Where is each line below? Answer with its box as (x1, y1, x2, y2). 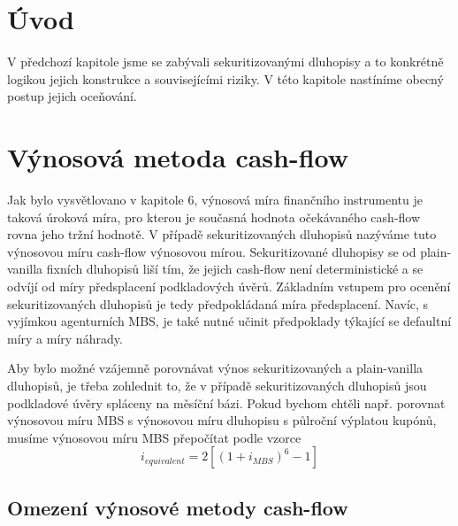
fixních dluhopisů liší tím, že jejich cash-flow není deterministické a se (46, 259, 424, 278)
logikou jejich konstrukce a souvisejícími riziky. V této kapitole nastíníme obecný (7, 69, 444, 88)
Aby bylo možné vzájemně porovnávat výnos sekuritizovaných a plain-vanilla (7, 359, 424, 377)
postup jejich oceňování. (7, 87, 137, 105)
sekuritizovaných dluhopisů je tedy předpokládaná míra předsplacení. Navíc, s (7, 294, 429, 313)
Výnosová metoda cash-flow (7, 139, 349, 175)
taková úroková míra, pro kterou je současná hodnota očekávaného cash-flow (7, 207, 421, 226)
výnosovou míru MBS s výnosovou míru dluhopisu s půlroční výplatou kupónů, (7, 411, 437, 429)
